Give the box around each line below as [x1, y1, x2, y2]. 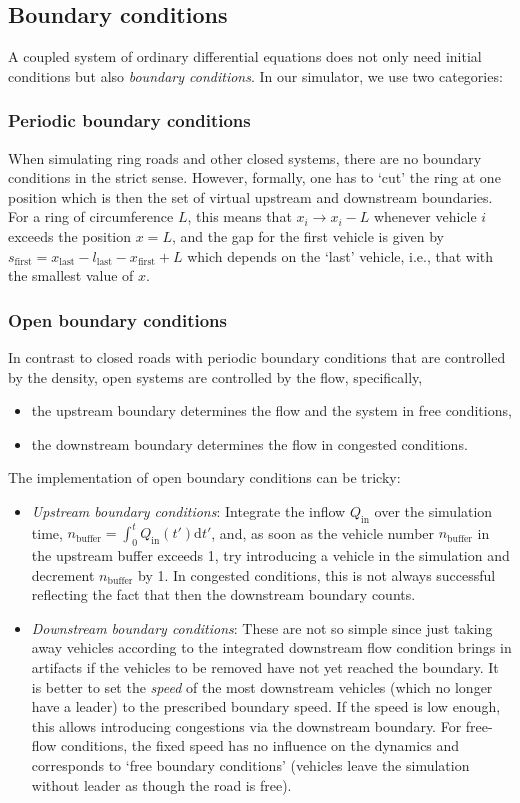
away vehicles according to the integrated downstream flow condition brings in [31, 637, 512, 658]
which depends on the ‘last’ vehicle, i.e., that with [187, 245, 494, 266]
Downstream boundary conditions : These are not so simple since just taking [31, 617, 493, 638]
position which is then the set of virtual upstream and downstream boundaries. [8, 186, 493, 207]
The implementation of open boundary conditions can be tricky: [8, 467, 401, 488]
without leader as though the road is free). [31, 774, 292, 795]
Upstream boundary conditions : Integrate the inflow [31, 500, 346, 521]
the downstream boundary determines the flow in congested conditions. [31, 433, 468, 454]
